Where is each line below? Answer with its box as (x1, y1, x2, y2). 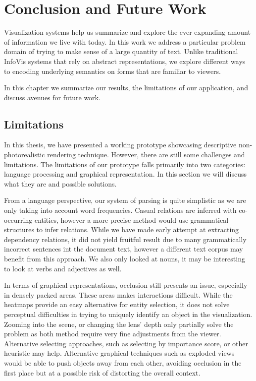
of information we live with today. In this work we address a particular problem (4, 36, 246, 47)
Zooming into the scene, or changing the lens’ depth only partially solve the (4, 318, 234, 329)
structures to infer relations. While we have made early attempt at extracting (4, 224, 239, 235)
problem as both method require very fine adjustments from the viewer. (4, 328, 221, 339)
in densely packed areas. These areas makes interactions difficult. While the (4, 289, 233, 300)
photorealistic (4, 149, 45, 160)
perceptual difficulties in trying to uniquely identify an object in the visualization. (4, 309, 253, 319)
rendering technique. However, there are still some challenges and (47, 149, 245, 160)
